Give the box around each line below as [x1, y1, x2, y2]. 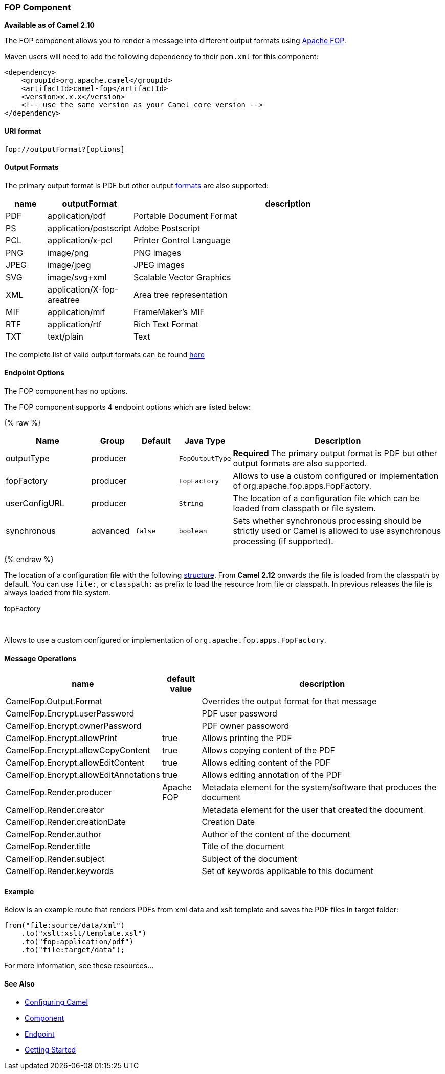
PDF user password [202, 708, 277, 719]
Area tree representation [133, 289, 228, 300]
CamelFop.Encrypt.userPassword [6, 708, 135, 719]
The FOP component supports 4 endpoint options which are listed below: [4, 402, 251, 412]
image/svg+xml [47, 272, 107, 282]
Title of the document [202, 841, 285, 852]
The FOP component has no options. [4, 387, 128, 396]
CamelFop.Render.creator [6, 804, 104, 815]
